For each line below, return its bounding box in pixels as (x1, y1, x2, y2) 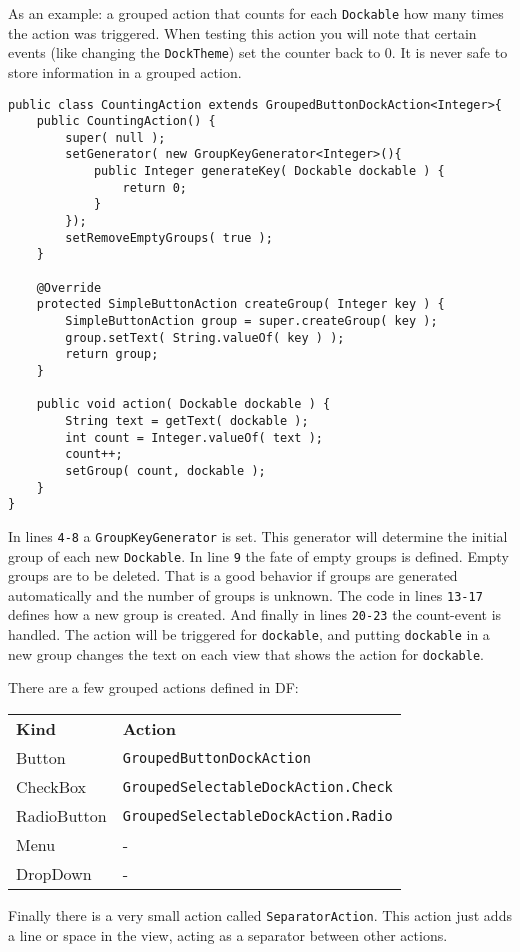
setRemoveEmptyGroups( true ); (65, 230, 273, 245)
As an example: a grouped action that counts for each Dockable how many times (8, 3, 504, 23)
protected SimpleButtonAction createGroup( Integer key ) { (36, 297, 445, 312)
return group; (65, 347, 159, 362)
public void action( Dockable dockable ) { (36, 397, 331, 412)
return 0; (122, 180, 187, 195)
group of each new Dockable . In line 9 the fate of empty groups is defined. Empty (8, 545, 509, 566)
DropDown (16, 862, 92, 886)
